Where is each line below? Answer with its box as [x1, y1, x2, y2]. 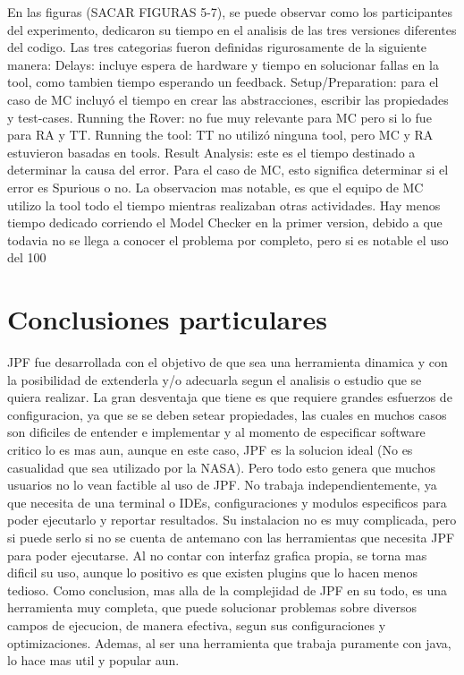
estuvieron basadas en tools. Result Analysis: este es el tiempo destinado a [7, 142, 416, 161]
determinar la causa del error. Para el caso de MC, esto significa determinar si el [7, 160, 449, 179]
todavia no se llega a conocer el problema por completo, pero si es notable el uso [7, 230, 449, 249]
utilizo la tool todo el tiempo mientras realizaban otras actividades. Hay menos [7, 195, 441, 214]
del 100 [7, 248, 46, 267]
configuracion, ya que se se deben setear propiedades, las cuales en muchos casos [7, 405, 447, 423]
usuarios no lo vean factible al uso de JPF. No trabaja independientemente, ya [7, 475, 437, 494]
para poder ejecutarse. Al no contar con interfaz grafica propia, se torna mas [7, 545, 427, 564]
